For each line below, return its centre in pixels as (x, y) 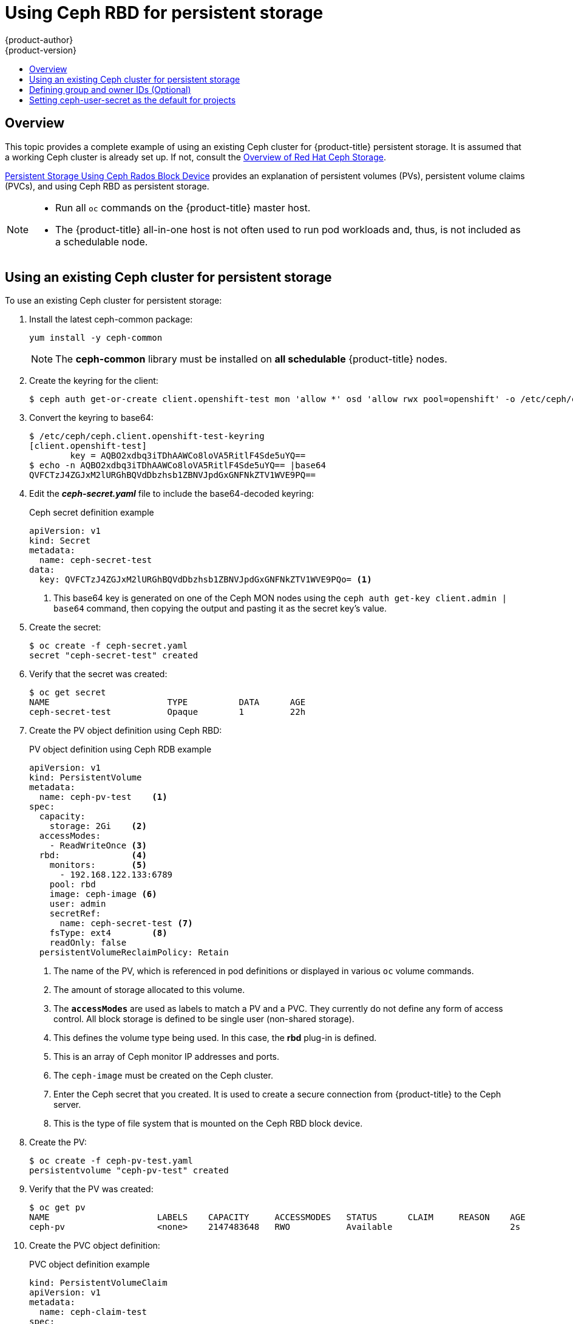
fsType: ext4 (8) (108, 933)
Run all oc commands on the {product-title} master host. (183, 207)
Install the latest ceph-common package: (111, 319)
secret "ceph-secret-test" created (114, 656)
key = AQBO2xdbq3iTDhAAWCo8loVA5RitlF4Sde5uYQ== (188, 456)
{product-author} (39, 39)
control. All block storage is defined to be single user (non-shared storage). (204, 1019)
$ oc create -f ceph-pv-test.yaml (111, 1161)
